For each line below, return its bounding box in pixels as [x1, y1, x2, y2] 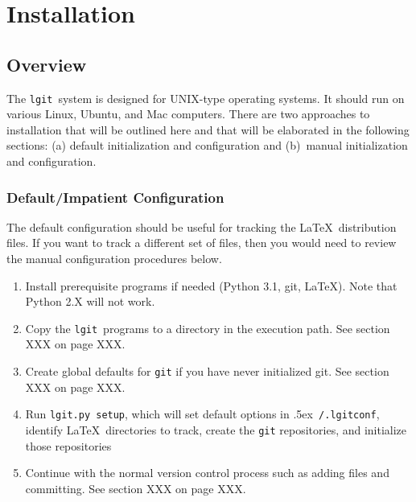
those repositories [25, 437, 112, 454]
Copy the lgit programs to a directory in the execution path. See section [25, 319, 390, 336]
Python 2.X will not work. [25, 293, 155, 310]
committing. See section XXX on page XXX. [25, 479, 246, 496]
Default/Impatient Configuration [6, 187, 224, 207]
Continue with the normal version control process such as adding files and [25, 464, 389, 481]
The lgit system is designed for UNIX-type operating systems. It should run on [6, 89, 405, 106]
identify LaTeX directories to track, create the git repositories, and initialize [25, 421, 407, 438]
